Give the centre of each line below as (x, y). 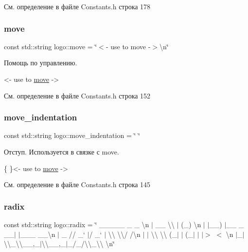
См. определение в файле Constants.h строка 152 (77, 95)
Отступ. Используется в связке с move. (62, 152)
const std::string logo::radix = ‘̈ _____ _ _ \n (77, 224)
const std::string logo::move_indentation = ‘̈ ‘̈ (72, 135)
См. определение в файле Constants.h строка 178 (77, 6)
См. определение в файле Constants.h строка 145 (77, 184)
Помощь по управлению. (41, 63)
